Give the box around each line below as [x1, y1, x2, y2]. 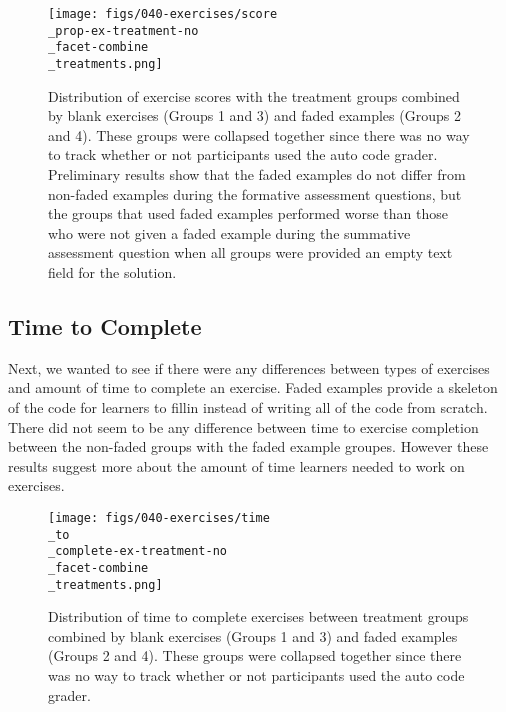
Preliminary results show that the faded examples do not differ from [48, 164, 466, 184]
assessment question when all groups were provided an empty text [48, 242, 453, 263]
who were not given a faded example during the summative [48, 222, 411, 243]
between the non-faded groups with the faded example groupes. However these [8, 436, 489, 457]
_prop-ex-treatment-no [48, 23, 199, 38]
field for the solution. [48, 261, 177, 282]
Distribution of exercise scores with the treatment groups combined [48, 85, 460, 106]
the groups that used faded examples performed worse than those [48, 203, 448, 224]
